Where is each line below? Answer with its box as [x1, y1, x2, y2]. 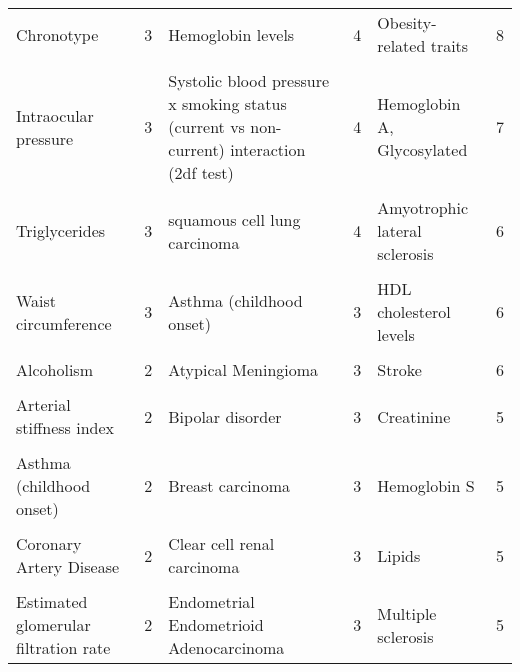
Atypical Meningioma [168, 358, 319, 381]
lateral [377, 219, 422, 242]
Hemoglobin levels [168, 22, 295, 46]
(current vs [168, 115, 245, 138]
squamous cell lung [168, 207, 301, 231]
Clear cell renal [168, 532, 275, 555]
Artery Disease [16, 555, 120, 578]
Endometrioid [168, 613, 264, 636]
